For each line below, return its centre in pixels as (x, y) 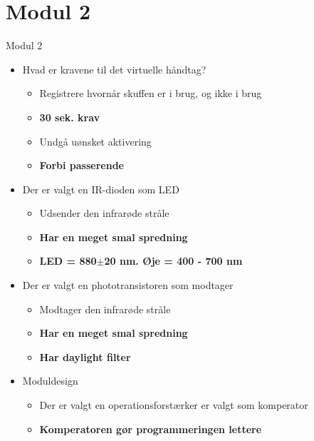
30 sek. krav (70, 117)
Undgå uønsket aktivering (95, 141)
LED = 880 (68, 261)
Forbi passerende (82, 165)
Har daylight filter (85, 356)
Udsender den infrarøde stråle (104, 213)
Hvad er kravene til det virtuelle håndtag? (114, 69)
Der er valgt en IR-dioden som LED (101, 189)
